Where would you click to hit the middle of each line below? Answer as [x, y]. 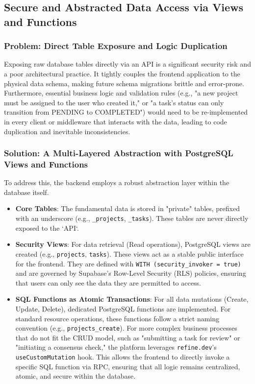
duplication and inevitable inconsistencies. [67, 131]
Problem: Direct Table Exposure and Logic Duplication [116, 46]
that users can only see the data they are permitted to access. [108, 282]
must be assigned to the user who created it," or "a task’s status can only [114, 102]
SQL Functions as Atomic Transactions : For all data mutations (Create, [132, 299]
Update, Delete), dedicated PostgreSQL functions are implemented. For [123, 309]
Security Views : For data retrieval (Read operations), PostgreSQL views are [133, 244]
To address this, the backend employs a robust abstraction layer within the [117, 182]
